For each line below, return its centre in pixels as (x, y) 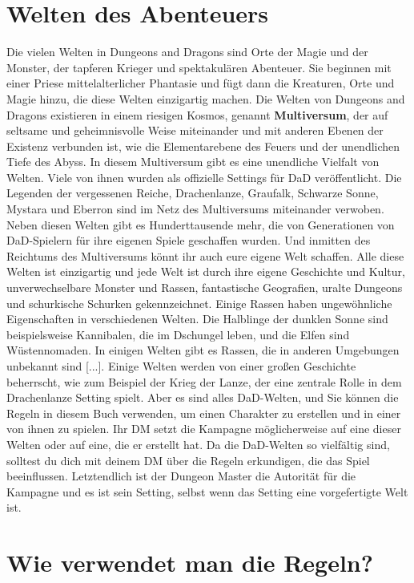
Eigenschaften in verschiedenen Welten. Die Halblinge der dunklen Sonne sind (197, 319)
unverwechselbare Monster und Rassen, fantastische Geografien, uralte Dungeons (205, 287)
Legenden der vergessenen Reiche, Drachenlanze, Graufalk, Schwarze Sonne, (193, 193)
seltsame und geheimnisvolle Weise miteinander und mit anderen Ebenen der (195, 130)
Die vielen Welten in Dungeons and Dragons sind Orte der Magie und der (187, 52)
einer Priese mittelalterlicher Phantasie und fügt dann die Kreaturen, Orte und (201, 83)
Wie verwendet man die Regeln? (190, 563)
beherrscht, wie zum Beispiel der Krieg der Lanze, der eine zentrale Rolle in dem (204, 381)
